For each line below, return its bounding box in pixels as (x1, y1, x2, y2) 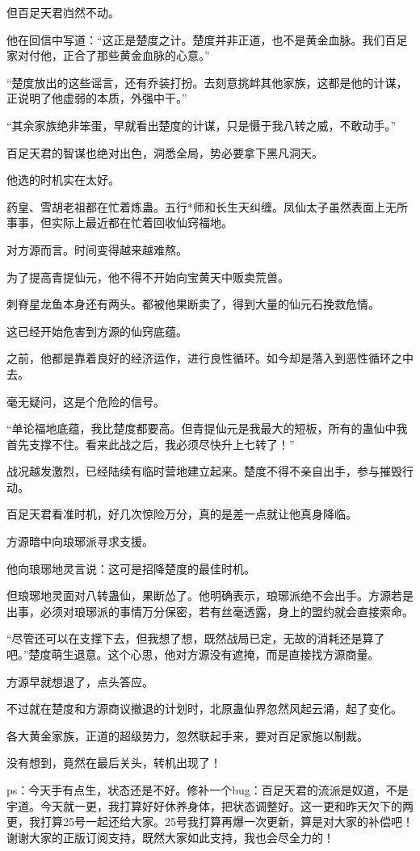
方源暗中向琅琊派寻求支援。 (6, 533, 153, 550)
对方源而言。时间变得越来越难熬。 (6, 241, 187, 258)
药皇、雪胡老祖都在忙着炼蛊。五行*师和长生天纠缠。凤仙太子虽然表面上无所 (6, 198, 408, 215)
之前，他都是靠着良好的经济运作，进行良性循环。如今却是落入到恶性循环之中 (6, 350, 414, 367)
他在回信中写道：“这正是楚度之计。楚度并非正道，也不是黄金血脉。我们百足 (6, 31, 408, 48)
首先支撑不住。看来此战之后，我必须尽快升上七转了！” (6, 435, 295, 452)
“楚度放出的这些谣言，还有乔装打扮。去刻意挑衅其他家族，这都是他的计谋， (6, 73, 408, 90)
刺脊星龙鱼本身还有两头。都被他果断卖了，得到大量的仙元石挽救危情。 (6, 296, 380, 312)
